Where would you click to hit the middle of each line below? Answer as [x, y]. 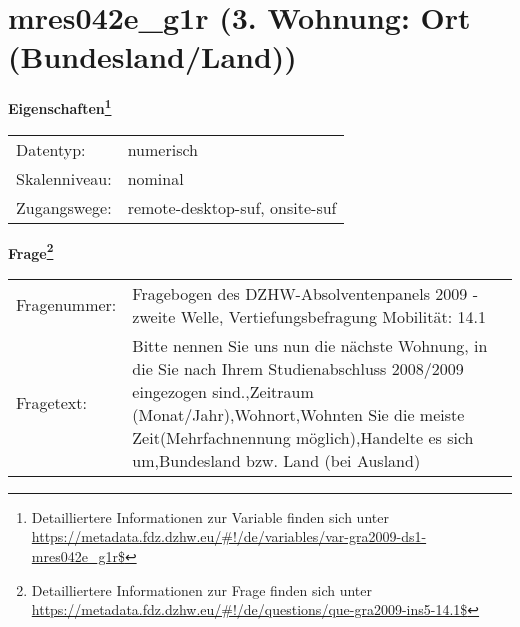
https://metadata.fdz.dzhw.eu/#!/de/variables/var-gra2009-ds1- [229, 536]
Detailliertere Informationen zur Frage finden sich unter [202, 589]
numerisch [162, 149]
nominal [155, 178]
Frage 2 [31, 251]
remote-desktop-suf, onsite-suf [232, 207]
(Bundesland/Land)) [152, 56]
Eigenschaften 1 [60, 106]
